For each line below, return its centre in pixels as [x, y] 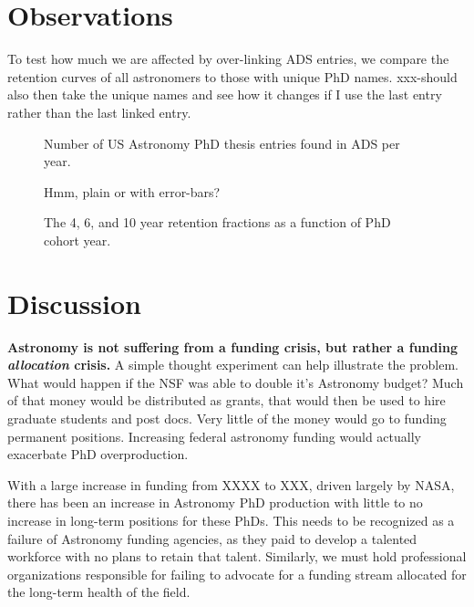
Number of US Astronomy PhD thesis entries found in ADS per [222, 143]
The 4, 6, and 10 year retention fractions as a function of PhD [217, 222]
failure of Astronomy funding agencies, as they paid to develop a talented [212, 538]
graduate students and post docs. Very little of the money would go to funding [227, 418]
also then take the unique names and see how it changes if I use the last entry [225, 94]
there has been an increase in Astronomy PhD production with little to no [215, 502]
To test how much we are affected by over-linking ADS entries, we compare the [228, 59]
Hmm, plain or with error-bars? [132, 191]
